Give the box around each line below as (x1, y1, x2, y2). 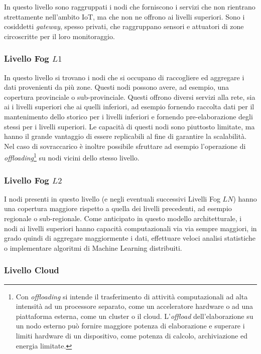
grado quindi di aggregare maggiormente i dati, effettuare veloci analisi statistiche (4, 233, 255, 243)
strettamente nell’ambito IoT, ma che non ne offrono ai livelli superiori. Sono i (4, 11, 245, 22)
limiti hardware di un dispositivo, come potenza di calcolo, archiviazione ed (16, 330, 247, 340)
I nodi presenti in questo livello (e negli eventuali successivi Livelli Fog (4, 193, 220, 204)
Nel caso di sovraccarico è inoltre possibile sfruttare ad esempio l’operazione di (4, 140, 246, 151)
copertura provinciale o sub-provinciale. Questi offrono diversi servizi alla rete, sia (4, 91, 255, 102)
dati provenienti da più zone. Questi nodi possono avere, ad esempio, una (4, 82, 229, 92)
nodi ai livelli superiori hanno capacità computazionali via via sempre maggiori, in (4, 223, 257, 233)
